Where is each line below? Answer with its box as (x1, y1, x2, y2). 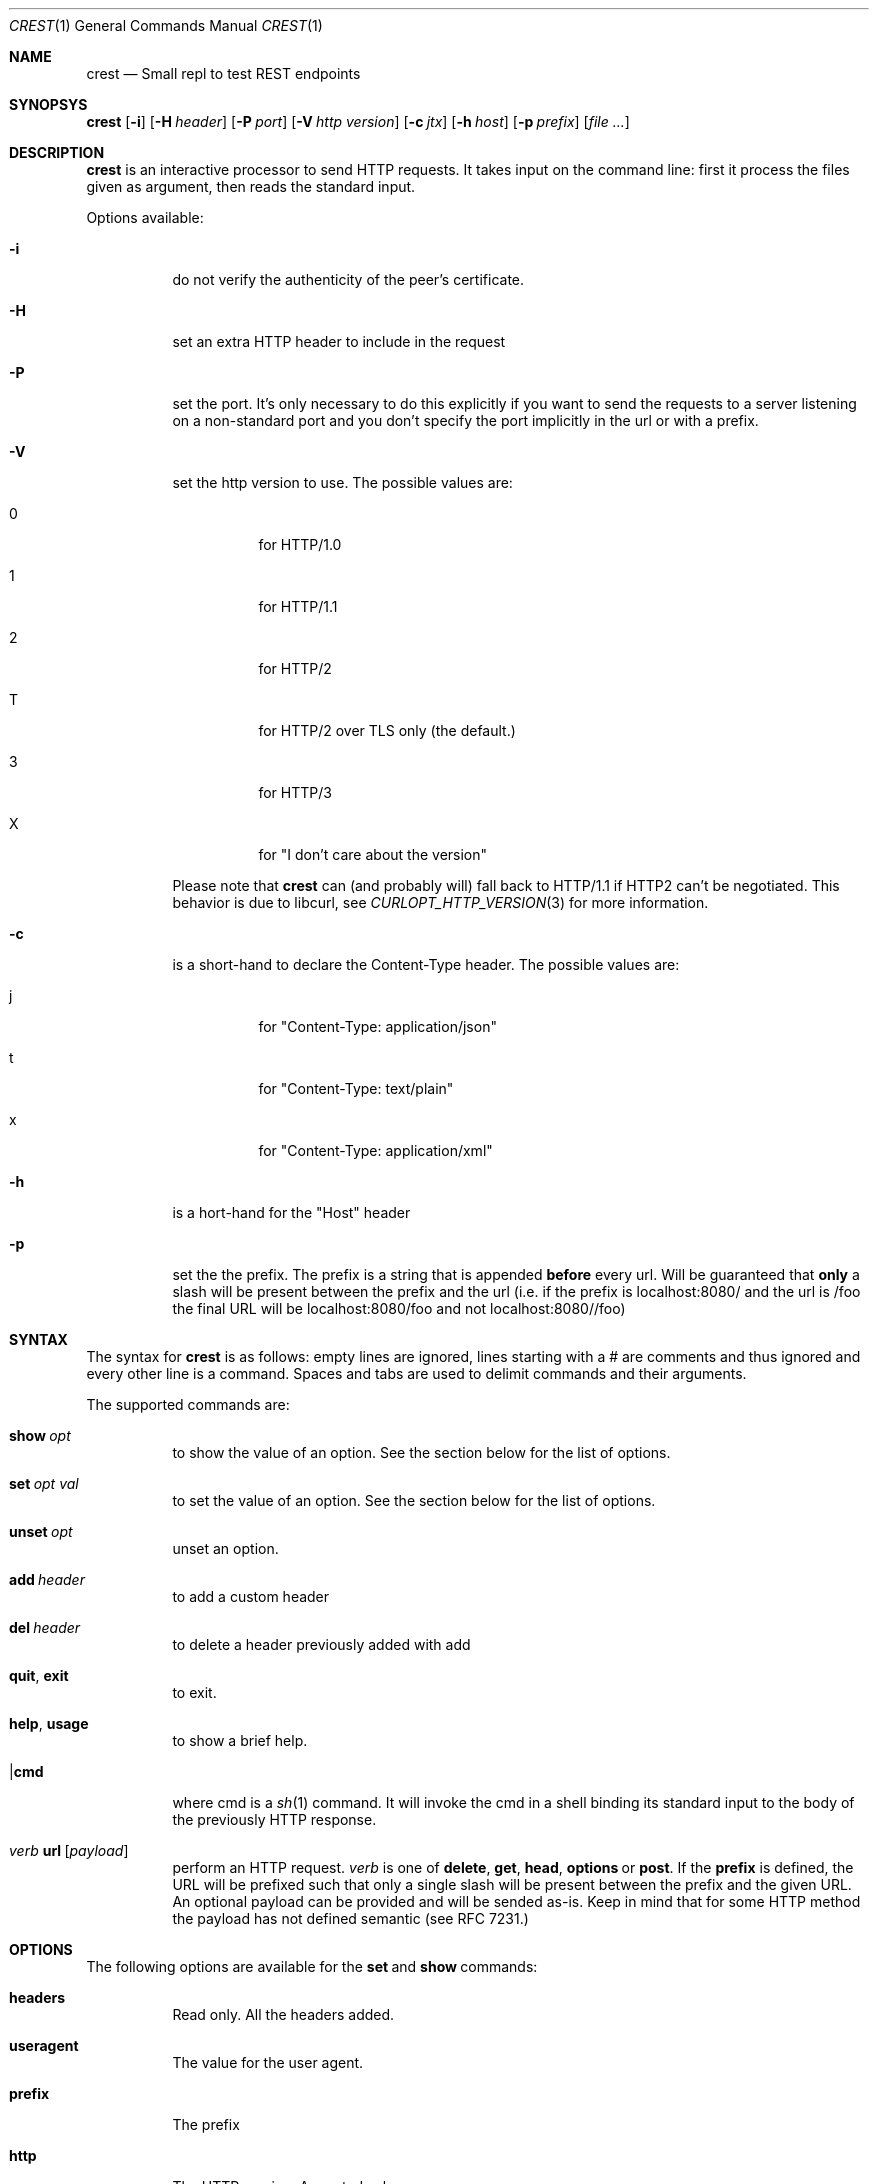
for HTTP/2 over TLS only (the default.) (258, 722, 516, 739)
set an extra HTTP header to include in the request (172, 333, 506, 350)
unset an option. (172, 1540, 279, 1557)
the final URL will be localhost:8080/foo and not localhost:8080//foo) (172, 1300, 626, 1317)
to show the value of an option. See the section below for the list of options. (172, 1444, 671, 1461)
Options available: (86, 209, 204, 226)
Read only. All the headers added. (172, 2006, 395, 2023)
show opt (9, 1427, 71, 1444)
